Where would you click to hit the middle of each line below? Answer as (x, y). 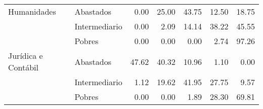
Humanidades (32, 11)
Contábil (24, 67)
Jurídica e (26, 56)
